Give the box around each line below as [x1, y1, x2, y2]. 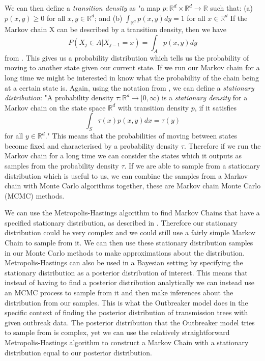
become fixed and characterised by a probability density [5, 140, 179, 151]
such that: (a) [210, 3, 253, 13]
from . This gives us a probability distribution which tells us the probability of [5, 52, 249, 63]
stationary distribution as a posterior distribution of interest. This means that [5, 267, 248, 277]
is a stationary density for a [162, 92, 248, 103]
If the [230, 12, 248, 23]
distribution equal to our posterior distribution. [5, 347, 152, 357]
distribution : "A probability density [5, 92, 114, 103]
